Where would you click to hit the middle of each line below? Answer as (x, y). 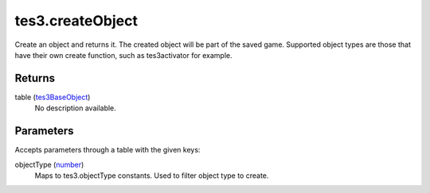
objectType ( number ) (49, 164)
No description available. (76, 108)
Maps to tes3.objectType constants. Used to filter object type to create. (152, 176)
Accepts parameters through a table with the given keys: (107, 150)
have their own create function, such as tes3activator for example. (123, 55)
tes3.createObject (76, 21)
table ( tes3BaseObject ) (53, 97)
